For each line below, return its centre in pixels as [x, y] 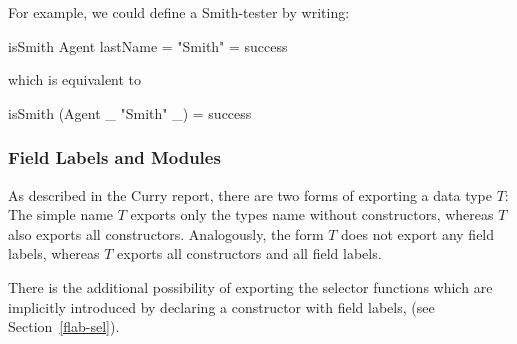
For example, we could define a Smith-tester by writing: [179, 12]
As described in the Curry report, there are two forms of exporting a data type [250, 194]
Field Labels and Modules [114, 157]
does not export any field [418, 233]
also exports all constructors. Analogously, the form [166, 233]
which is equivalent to [75, 79]
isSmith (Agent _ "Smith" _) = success [130, 112]
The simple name [61, 214]
